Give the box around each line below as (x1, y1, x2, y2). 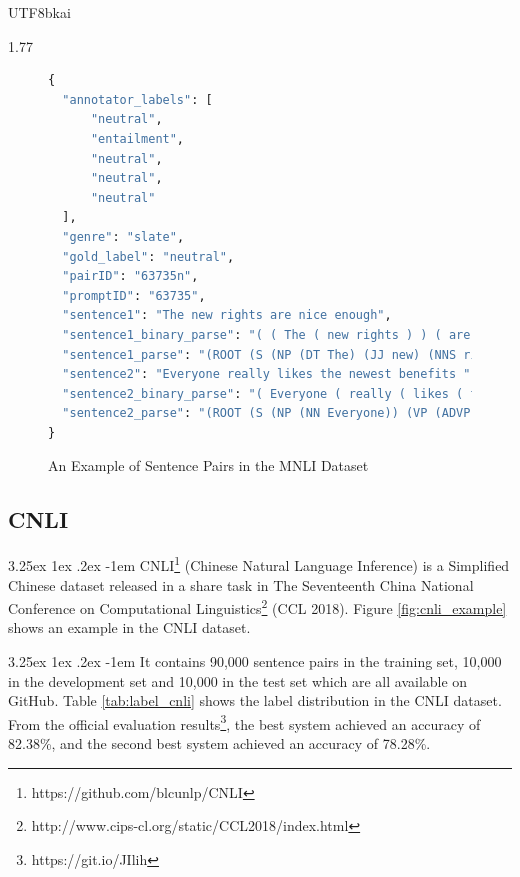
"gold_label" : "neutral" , (62, 249, 235, 264)
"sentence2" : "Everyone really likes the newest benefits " (62, 367, 471, 382)
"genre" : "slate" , (62, 229, 185, 244)
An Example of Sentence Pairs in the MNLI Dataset (48, 455, 369, 476)
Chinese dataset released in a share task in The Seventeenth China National (8, 574, 474, 595)
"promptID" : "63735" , (62, 288, 206, 303)
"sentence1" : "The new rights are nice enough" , (62, 308, 392, 323)
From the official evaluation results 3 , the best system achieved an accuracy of (8, 710, 481, 734)
